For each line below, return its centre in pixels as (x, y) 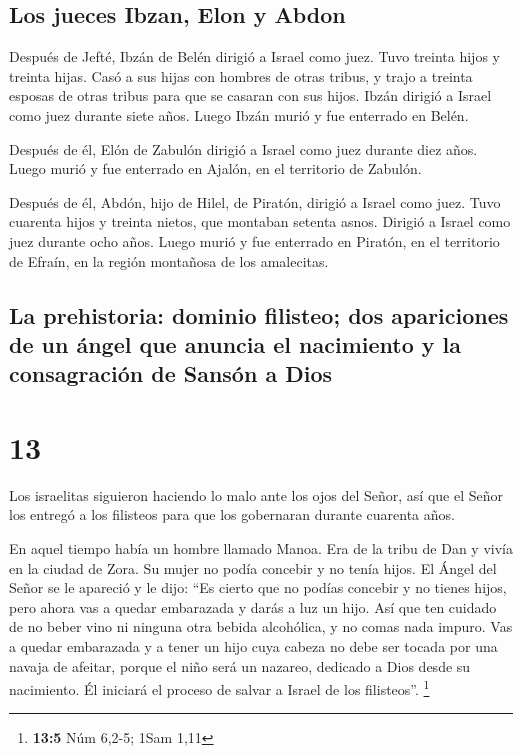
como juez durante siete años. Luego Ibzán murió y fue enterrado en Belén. (239, 114)
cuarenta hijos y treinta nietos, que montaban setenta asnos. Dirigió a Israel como (260, 221)
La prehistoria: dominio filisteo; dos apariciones (259, 314)
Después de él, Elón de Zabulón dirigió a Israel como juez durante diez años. (243, 148)
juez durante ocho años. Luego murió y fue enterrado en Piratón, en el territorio (254, 240)
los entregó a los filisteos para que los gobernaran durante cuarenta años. (232, 514)
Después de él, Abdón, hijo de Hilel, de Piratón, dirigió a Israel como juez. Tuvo (255, 201)
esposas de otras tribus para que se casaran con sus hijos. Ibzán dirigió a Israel (250, 95)
